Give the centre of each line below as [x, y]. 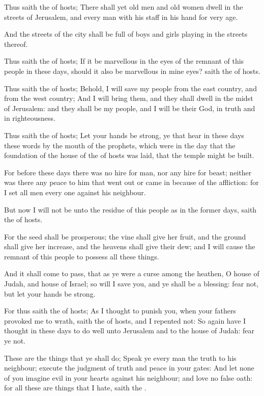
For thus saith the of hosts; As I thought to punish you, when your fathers [120, 311]
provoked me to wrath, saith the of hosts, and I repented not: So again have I [125, 320]
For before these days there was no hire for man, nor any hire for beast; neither [128, 172]
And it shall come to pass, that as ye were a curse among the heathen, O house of [132, 273]
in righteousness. [30, 118]
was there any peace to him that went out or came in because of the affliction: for [131, 182]
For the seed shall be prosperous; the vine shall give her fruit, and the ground [125, 236]
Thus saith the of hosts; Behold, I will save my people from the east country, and [130, 88]
